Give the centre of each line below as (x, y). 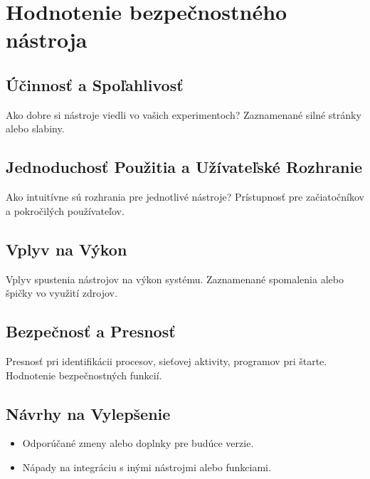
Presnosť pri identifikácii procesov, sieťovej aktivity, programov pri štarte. (166, 360)
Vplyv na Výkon (67, 249)
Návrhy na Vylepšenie (88, 413)
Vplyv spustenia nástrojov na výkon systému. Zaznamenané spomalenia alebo (175, 279)
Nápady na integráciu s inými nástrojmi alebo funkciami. (147, 467)
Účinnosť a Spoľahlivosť (95, 84)
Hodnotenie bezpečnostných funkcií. (84, 375)
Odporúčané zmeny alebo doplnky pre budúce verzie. (138, 443)
